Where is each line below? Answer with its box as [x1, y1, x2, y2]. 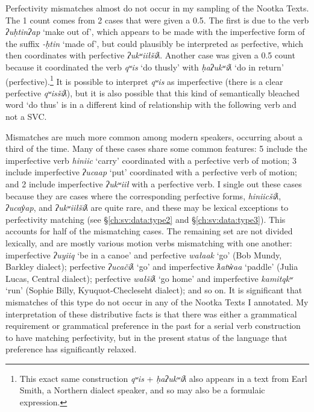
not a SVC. [5, 110, 47, 122]
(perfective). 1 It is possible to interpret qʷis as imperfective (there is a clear [5, 73, 283, 87]
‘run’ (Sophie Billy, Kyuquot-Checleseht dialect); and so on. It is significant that [5, 284, 303, 296]
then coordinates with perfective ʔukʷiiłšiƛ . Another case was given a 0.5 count [5, 49, 295, 61]
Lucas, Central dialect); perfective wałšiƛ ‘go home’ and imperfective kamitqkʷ [5, 272, 293, 284]
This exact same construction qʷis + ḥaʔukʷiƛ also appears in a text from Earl [19, 372, 307, 384]
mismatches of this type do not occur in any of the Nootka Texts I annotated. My [5, 295, 309, 308]
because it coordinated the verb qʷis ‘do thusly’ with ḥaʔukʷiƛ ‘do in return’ [5, 60, 284, 73]
